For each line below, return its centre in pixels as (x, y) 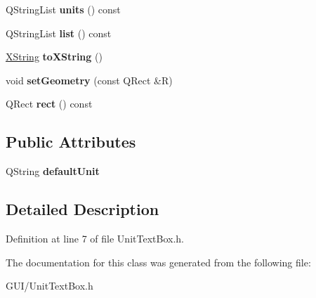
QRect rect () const (49, 104)
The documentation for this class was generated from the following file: (158, 262)
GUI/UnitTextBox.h (50, 286)
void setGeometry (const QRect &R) (89, 80)
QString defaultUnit (53, 171)
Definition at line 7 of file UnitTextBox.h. (95, 238)
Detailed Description (83, 209)
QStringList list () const (59, 33)
